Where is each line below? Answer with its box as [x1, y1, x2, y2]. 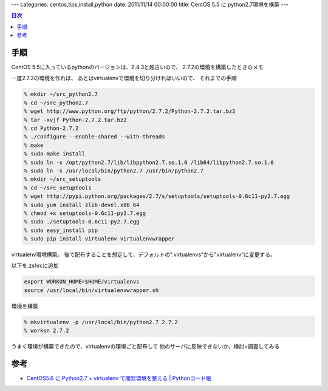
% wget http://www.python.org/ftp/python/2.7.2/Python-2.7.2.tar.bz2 [24, 108, 236, 115]
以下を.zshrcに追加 [11, 262, 59, 270]
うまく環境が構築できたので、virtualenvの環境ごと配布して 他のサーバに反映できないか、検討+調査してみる [11, 343, 280, 350]
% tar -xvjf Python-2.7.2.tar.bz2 [24, 116, 127, 123]
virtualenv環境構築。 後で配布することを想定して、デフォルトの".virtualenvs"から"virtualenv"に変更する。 [11, 251, 276, 258]
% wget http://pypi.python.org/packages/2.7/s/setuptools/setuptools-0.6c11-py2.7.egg [24, 193, 290, 200]
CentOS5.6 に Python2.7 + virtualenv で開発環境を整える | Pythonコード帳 [26, 375, 212, 382]
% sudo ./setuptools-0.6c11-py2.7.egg [24, 219, 140, 225]
